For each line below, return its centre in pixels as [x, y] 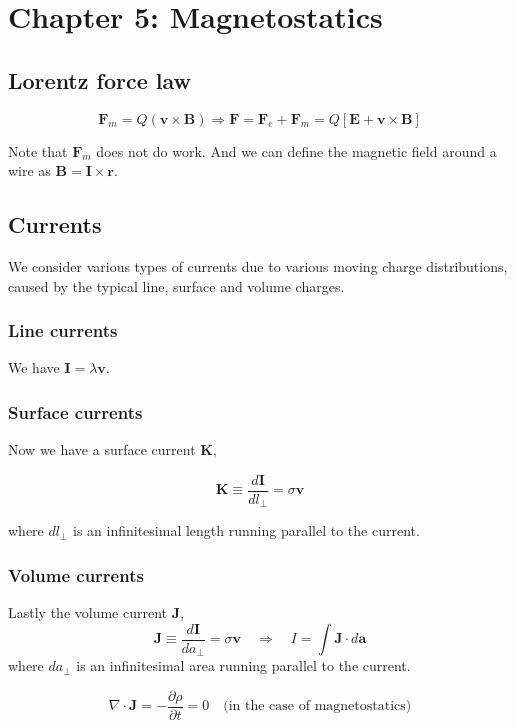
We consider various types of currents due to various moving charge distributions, [258, 265]
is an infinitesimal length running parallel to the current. [246, 530]
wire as [29, 170]
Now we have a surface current [102, 449]
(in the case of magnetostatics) [317, 706]
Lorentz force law [99, 79]
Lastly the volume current [88, 612]
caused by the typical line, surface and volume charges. [176, 285]
